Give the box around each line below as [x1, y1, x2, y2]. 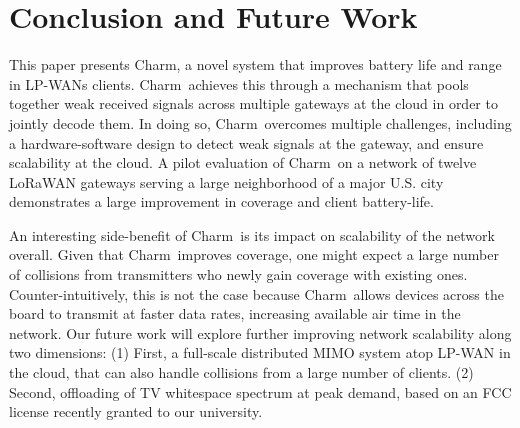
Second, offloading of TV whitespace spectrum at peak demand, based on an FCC [9, 381, 512, 402]
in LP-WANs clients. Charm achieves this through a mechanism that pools [9, 73, 469, 94]
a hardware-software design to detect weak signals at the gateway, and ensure [9, 132, 484, 153]
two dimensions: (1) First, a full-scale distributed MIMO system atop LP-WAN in [9, 342, 511, 363]
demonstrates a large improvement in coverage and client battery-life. [9, 191, 434, 212]
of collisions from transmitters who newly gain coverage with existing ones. [9, 264, 468, 285]
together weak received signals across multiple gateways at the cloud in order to [9, 93, 498, 114]
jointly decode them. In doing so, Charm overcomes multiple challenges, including [9, 112, 512, 133]
